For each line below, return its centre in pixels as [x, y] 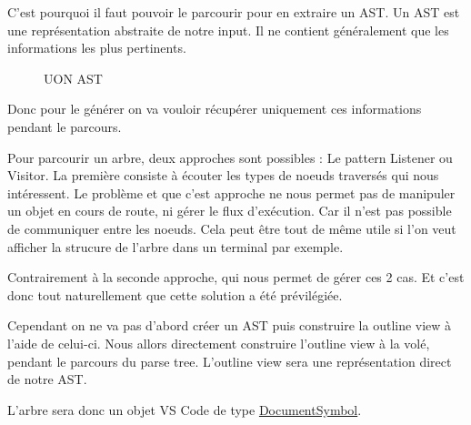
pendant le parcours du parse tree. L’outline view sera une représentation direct [230, 361]
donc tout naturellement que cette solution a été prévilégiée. [175, 294]
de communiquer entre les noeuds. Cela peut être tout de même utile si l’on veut [232, 228]
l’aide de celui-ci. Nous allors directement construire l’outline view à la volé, [219, 343]
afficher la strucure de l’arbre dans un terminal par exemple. [175, 246]
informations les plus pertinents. [97, 48]
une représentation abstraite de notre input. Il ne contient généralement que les [228, 30]
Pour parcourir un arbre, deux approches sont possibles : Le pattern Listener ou [230, 157]
